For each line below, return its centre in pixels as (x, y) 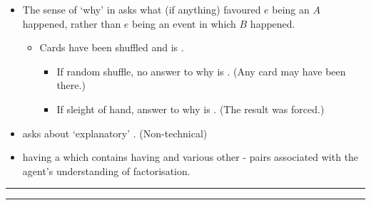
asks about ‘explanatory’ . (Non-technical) (115, 133)
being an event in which (184, 23)
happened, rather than (72, 23)
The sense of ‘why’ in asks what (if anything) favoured (142, 9)
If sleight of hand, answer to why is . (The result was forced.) (190, 109)
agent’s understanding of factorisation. (106, 170)
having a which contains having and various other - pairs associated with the (190, 157)
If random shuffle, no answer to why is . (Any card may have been (201, 71)
